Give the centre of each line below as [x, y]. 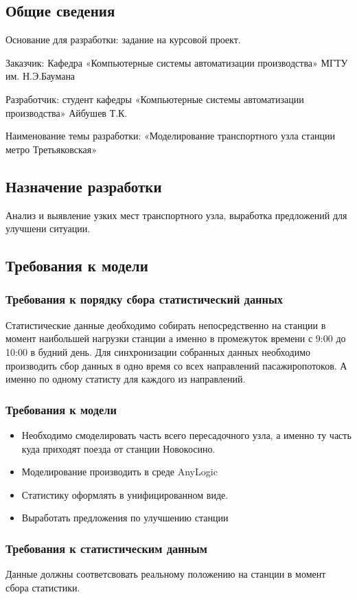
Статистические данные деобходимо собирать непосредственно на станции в [166, 325]
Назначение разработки [84, 186]
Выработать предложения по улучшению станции [125, 518]
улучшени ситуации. [48, 228]
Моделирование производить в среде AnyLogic [119, 472]
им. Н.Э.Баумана [41, 76]
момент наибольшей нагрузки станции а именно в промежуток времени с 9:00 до [176, 338]
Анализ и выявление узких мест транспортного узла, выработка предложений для [176, 215]
